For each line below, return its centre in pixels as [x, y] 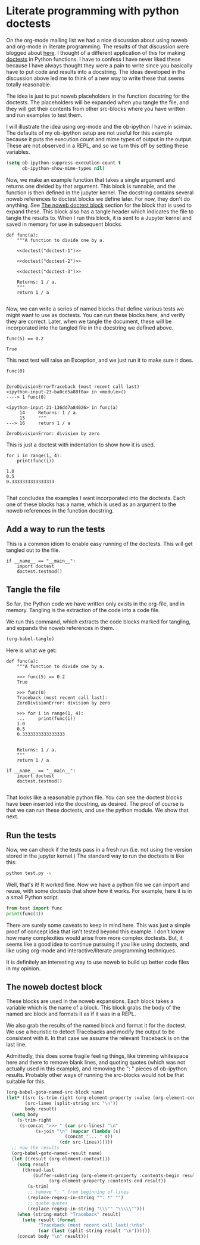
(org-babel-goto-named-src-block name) [56, 1092]
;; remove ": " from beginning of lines [78, 1192]
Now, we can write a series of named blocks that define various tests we [95, 309]
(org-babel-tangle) [30, 639]
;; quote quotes [48, 1203]
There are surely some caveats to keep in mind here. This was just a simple [99, 925]
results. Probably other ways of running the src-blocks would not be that [95, 1075]
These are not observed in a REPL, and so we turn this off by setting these [97, 145]
